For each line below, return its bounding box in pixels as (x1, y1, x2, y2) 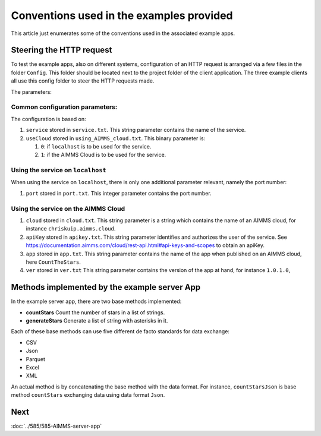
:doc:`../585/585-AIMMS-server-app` (11, 422, 102, 430)
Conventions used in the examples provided (11, 9, 233, 22)
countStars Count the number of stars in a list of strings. (26, 309, 165, 316)
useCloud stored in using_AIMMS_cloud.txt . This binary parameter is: (26, 134, 206, 142)
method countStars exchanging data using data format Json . (11, 391, 165, 399)
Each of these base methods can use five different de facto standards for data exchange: (11, 328, 230, 335)
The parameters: (11, 88, 52, 95)
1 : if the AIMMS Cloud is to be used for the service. (40, 151, 166, 159)
